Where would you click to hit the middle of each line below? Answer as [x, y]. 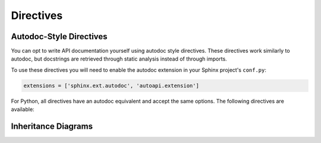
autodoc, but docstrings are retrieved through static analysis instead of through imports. [119, 59]
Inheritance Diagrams [52, 127]
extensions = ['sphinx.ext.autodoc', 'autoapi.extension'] [111, 85]
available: [23, 109]
